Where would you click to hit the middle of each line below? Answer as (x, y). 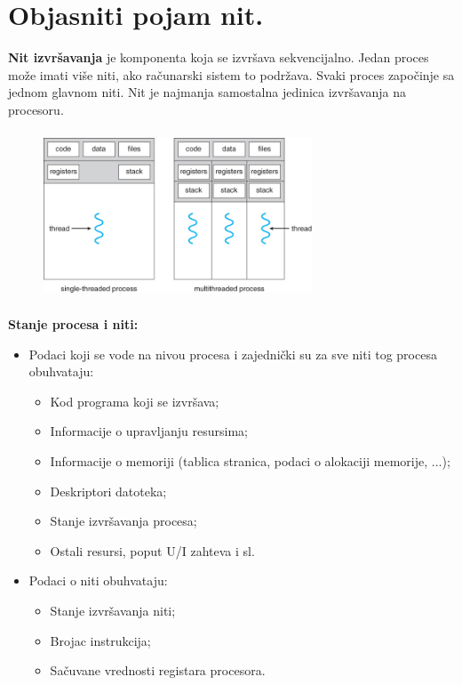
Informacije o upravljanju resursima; (149, 431)
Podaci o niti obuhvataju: (98, 580)
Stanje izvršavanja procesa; (123, 521)
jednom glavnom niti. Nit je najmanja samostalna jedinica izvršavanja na (207, 92)
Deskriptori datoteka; (108, 491)
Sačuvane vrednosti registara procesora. (158, 670)
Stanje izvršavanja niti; (113, 610)
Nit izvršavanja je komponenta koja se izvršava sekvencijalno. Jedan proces (219, 57)
